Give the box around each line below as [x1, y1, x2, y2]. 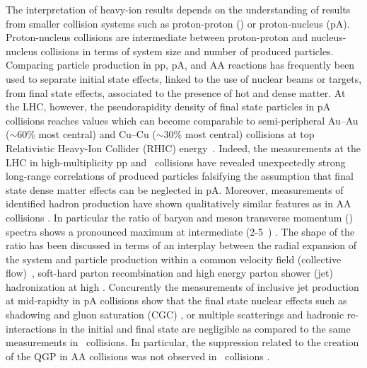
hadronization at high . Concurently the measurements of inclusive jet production [6, 279, 359, 294]
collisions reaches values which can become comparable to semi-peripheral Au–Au [6, 113, 359, 127]
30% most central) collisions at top [163, 127, 315, 142]
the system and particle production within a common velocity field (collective [6, 251, 342, 266]
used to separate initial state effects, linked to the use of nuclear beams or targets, [6, 71, 362, 86]
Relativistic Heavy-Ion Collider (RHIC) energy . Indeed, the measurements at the [6, 140, 361, 155]
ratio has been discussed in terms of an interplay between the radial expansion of [6, 238, 357, 253]
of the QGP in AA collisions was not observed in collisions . [6, 348, 270, 363]
